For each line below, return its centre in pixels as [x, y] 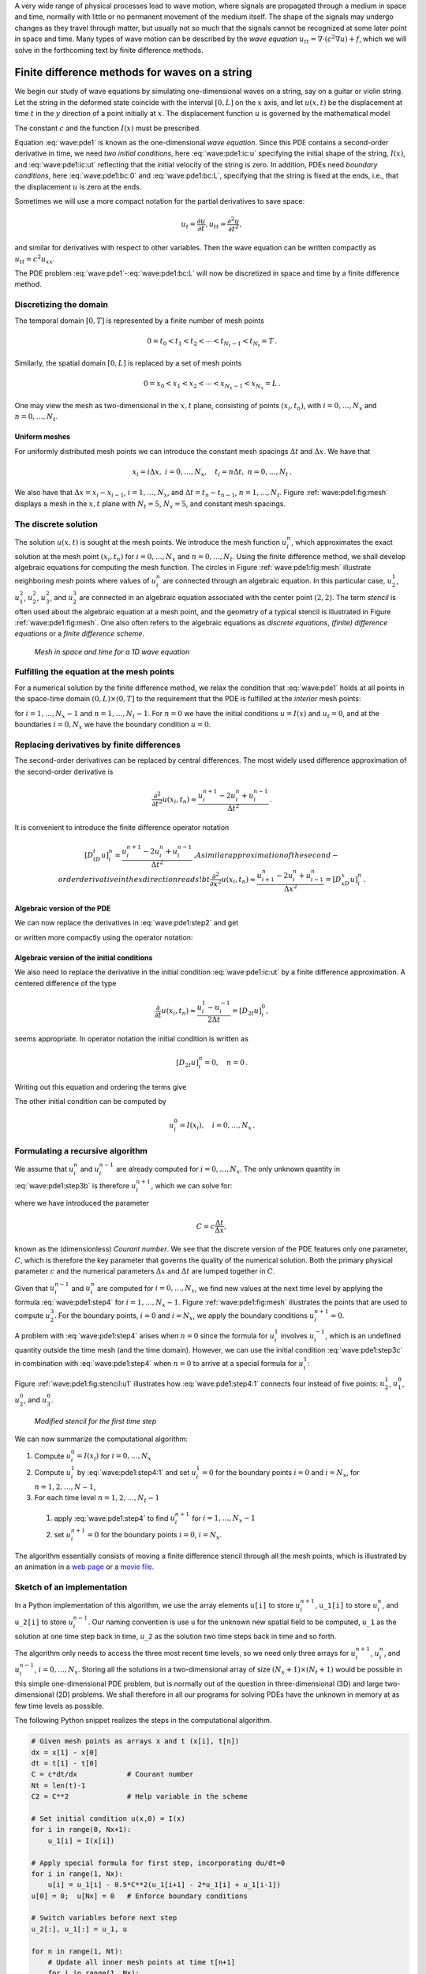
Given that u [35, 1288]
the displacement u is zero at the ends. [78, 186]
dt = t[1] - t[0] [65, 1764]
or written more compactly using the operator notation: [104, 937]
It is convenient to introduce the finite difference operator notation [122, 827]
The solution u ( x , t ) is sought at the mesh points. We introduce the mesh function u [151, 542]
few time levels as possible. [59, 1706]
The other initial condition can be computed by [91, 1101]
